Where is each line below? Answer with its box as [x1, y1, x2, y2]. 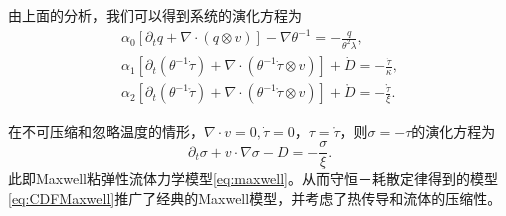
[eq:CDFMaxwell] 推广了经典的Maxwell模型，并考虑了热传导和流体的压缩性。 [8, 187, 502, 208]
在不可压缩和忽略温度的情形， [8, 120, 204, 141]
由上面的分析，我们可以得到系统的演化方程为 [8, 5, 302, 25]
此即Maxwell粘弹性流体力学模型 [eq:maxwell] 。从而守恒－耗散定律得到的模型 [8, 168, 499, 189]
